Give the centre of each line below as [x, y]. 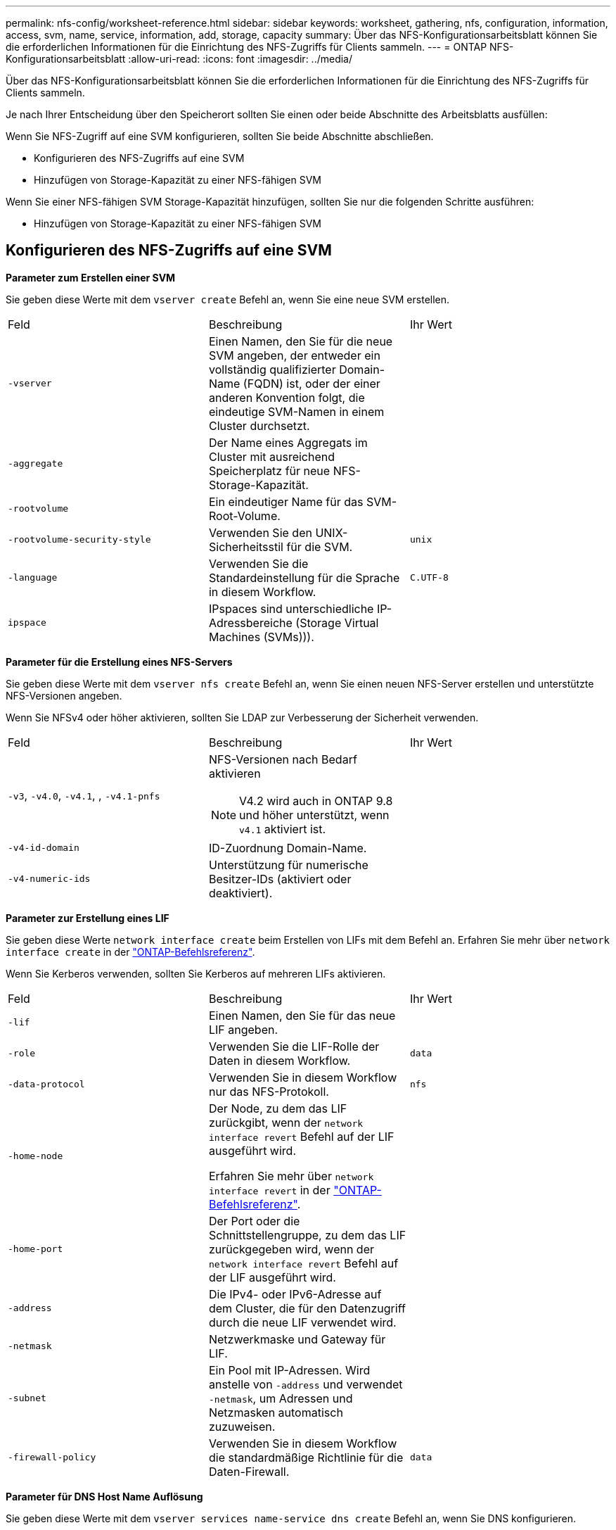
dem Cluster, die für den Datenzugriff [307, 1308]
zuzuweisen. [242, 1426]
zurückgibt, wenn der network [286, 1122]
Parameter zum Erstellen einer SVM [91, 277]
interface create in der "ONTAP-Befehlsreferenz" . [130, 951]
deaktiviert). [240, 893]
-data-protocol [46, 1085]
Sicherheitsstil [246, 546]
